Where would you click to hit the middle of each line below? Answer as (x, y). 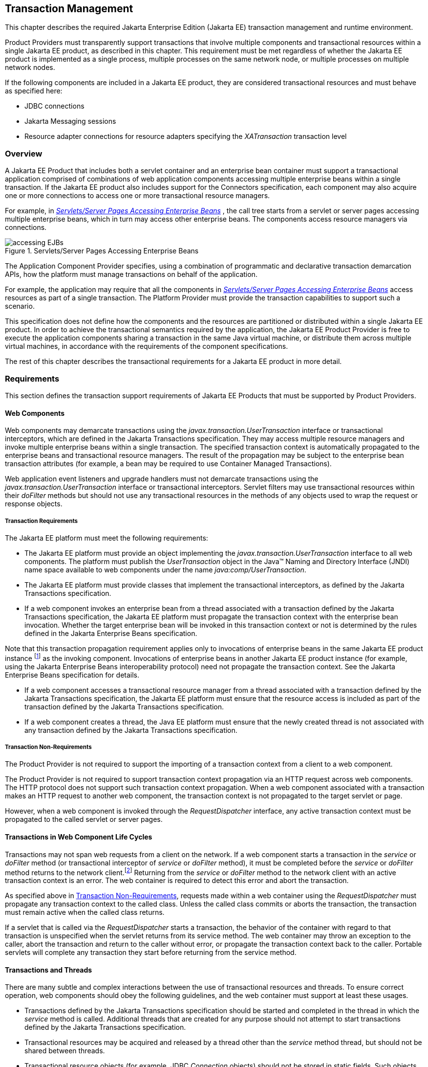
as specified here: (34, 91)
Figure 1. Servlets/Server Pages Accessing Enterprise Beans (102, 251)
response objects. (34, 504)
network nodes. (30, 68)
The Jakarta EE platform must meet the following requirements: (107, 538)
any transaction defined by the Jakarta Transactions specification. (131, 730)
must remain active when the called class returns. (85, 912)
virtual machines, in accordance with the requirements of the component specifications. (147, 346)
